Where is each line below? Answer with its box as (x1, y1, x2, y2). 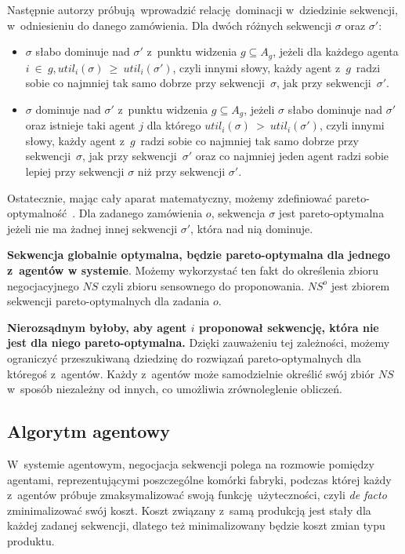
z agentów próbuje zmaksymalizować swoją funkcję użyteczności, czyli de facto (7, 487, 387, 503)
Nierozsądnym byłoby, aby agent (7, 319, 187, 335)
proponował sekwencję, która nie (198, 319, 379, 335)
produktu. (7, 532, 55, 549)
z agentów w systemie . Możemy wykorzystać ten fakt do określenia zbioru (7, 262, 379, 279)
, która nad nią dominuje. (190, 220, 313, 236)
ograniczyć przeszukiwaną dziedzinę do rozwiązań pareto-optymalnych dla (7, 350, 362, 366)
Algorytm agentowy (7, 419, 170, 443)
